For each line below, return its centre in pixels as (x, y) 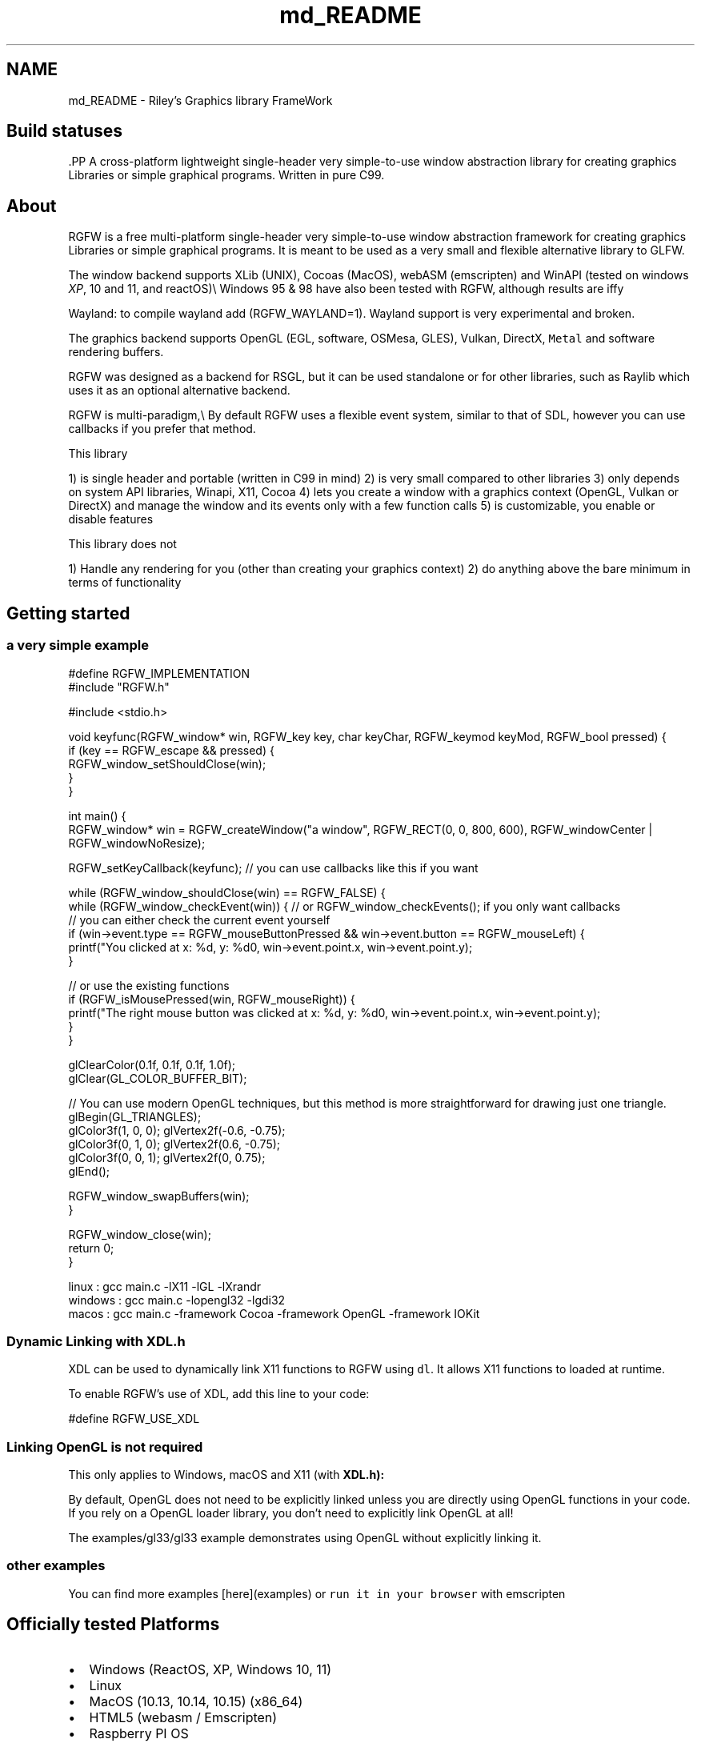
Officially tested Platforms (113, 1625)
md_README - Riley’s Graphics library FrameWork (200, 100)
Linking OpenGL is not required (105, 1446)
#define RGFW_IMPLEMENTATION (159, 673)
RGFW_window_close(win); (140, 1234)
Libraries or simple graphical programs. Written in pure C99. (226, 175)
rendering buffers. (116, 352)
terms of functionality (125, 583)
